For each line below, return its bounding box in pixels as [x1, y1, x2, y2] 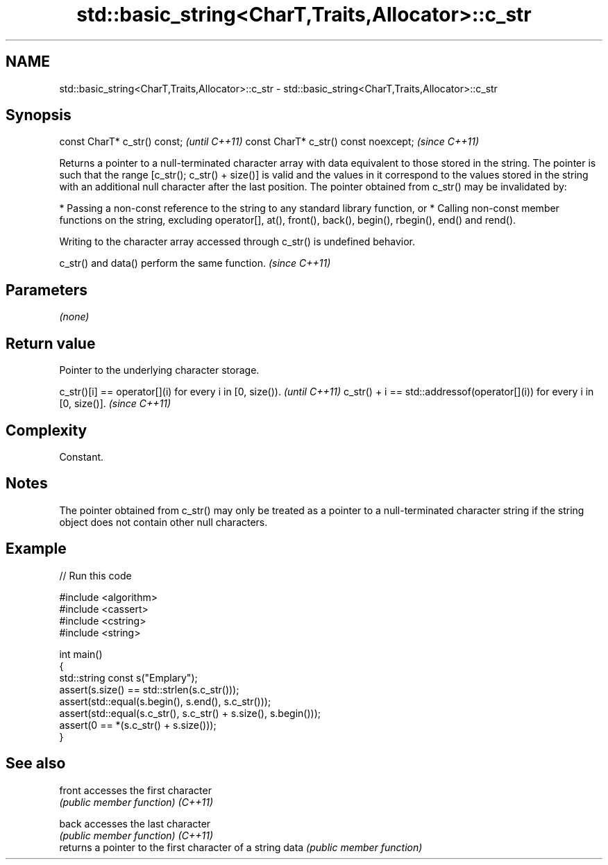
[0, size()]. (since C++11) [59, 397, 171, 410]
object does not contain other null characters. [59, 516, 268, 528]
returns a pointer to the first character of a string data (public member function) [59, 841, 423, 853]
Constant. [59, 450, 104, 463]
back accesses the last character [59, 817, 211, 830]
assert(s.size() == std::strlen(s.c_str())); [59, 683, 239, 695]
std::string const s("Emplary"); [59, 671, 198, 684]
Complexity [6, 421, 87, 439]
